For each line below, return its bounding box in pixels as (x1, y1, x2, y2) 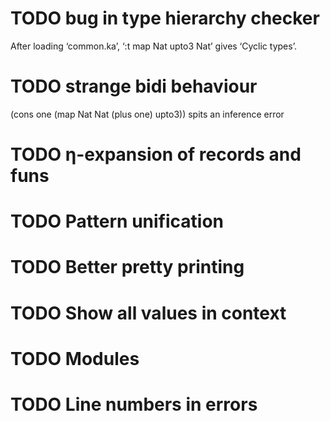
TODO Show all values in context (10, 302, 287, 324)
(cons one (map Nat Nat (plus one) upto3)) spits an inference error (10, 108, 285, 120)
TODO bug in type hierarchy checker (10, 7, 320, 30)
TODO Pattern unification (10, 210, 224, 233)
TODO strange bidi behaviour (10, 75, 258, 98)
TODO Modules (10, 347, 140, 370)
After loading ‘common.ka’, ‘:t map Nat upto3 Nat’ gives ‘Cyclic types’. (10, 40, 297, 52)
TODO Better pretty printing (10, 256, 245, 279)
